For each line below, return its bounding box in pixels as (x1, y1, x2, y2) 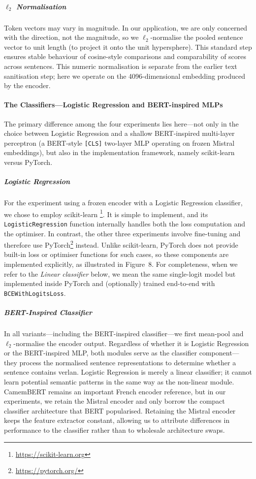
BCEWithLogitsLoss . (4, 287, 66, 298)
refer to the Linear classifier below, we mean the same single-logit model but (4, 268, 236, 279)
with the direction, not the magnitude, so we (4, 32, 139, 42)
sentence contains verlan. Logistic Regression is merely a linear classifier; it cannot (4, 367, 252, 377)
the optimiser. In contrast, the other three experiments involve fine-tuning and (4, 228, 241, 238)
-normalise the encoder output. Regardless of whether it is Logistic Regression (13, 338, 249, 348)
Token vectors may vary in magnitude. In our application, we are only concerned (4, 22, 248, 32)
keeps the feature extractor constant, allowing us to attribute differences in (4, 415, 230, 425)
